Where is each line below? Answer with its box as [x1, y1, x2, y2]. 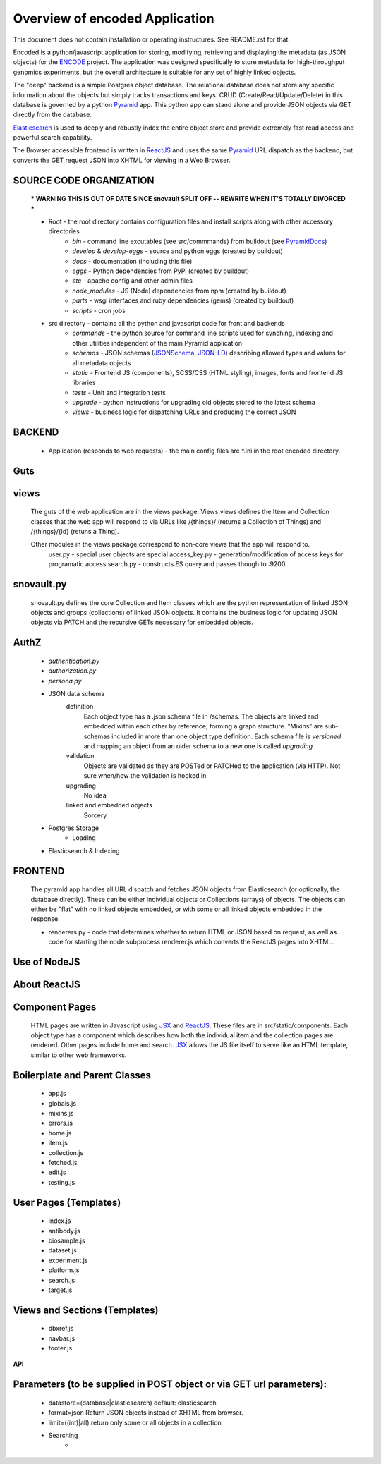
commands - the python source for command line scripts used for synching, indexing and [72, 329, 334, 338]
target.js [48, 1286, 73, 1294]
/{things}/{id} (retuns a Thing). [30, 527, 119, 536]
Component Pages [13, 1001, 97, 1013]
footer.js [48, 1344, 73, 1353]
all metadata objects [72, 358, 131, 367]
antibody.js [48, 1226, 80, 1235]
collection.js [48, 1148, 84, 1157]
